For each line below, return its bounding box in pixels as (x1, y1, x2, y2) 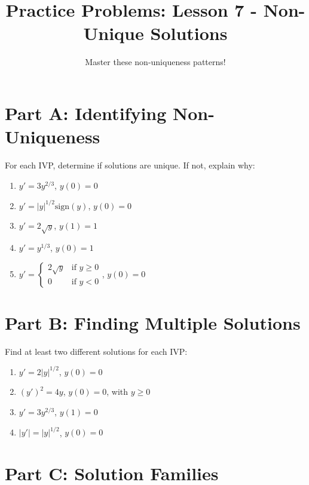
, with (106, 385, 129, 398)
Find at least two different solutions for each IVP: (5, 345, 188, 357)
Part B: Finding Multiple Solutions (5, 310, 301, 334)
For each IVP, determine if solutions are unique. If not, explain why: (5, 159, 255, 171)
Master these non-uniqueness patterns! (85, 56, 226, 68)
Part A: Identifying (5, 100, 167, 125)
